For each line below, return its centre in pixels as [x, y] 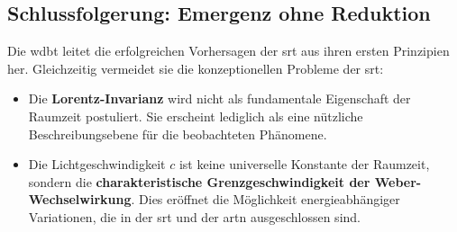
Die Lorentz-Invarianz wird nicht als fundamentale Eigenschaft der [219, 98]
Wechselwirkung [80, 199]
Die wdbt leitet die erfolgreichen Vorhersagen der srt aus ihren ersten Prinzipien [228, 51]
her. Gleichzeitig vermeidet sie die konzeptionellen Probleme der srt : [196, 68]
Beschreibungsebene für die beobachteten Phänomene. [178, 134]
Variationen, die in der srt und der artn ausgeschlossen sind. [194, 216]
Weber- [398, 181]
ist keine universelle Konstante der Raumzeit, [304, 164]
